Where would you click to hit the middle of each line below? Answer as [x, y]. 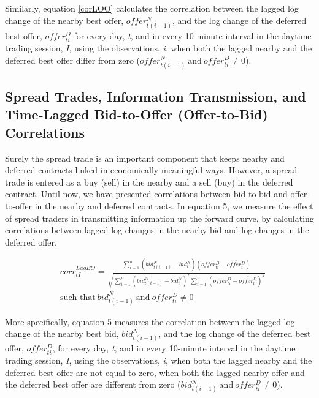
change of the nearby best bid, [62, 333]
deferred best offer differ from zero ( [73, 60]
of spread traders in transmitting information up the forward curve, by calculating [159, 218]
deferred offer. [31, 242]
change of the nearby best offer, [64, 20]
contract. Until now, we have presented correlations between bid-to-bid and [146, 194]
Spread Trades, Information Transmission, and [156, 96]
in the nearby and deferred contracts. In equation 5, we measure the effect [174, 206]
